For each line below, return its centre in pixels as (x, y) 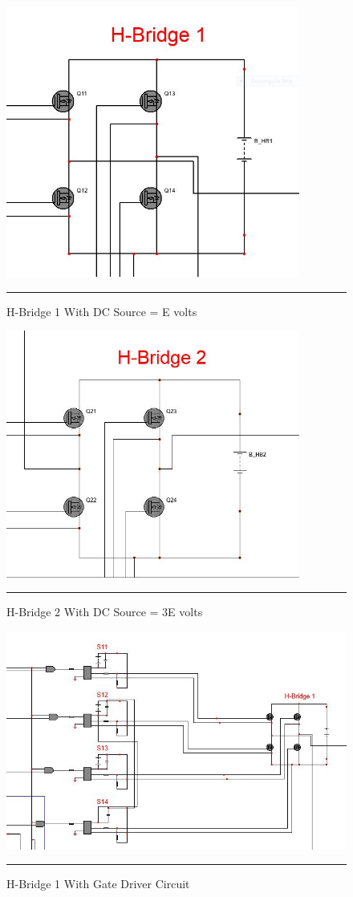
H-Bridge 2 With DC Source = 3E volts (105, 612)
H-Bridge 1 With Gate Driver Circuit (98, 884)
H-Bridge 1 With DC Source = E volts (102, 311)
